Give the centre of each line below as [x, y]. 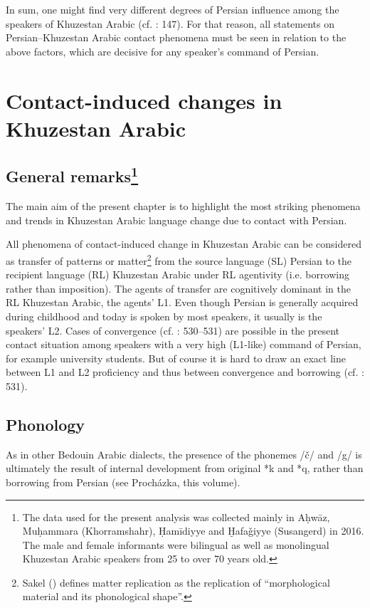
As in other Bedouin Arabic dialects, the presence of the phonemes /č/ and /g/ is [184, 454]
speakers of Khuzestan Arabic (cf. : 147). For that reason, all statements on [170, 23]
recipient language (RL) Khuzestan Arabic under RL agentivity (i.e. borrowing [178, 274]
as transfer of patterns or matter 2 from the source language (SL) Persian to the [179, 259]
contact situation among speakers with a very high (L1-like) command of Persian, [184, 344]
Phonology [46, 424]
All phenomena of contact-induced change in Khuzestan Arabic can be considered [184, 244]
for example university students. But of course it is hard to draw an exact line [176, 358]
